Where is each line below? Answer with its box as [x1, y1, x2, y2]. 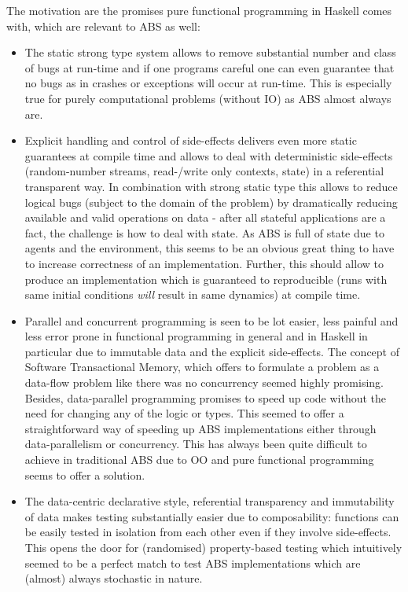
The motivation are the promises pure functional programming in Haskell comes [6, 2, 392, 18]
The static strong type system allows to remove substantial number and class [24, 44, 396, 61]
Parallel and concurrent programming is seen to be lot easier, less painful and [24, 312, 399, 329]
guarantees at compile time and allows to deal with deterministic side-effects [24, 147, 393, 164]
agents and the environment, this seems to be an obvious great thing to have [24, 240, 395, 256]
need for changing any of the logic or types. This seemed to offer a [24, 405, 344, 421]
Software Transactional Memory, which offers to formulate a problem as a [24, 359, 380, 375]
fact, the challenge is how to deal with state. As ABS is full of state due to [24, 224, 384, 241]
